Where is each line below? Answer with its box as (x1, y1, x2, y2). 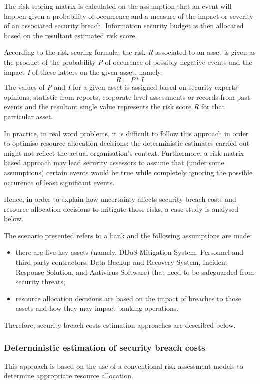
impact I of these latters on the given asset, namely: (4, 66, 163, 77)
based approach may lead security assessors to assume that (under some (4, 157, 224, 168)
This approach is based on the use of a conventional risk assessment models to (4, 360, 243, 371)
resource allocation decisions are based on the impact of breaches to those (15, 293, 242, 303)
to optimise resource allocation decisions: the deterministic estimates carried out (4, 138, 250, 148)
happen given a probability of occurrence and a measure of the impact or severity (4, 10, 253, 21)
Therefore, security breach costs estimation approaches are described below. (4, 320, 236, 330)
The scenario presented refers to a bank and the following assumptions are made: (4, 230, 252, 240)
